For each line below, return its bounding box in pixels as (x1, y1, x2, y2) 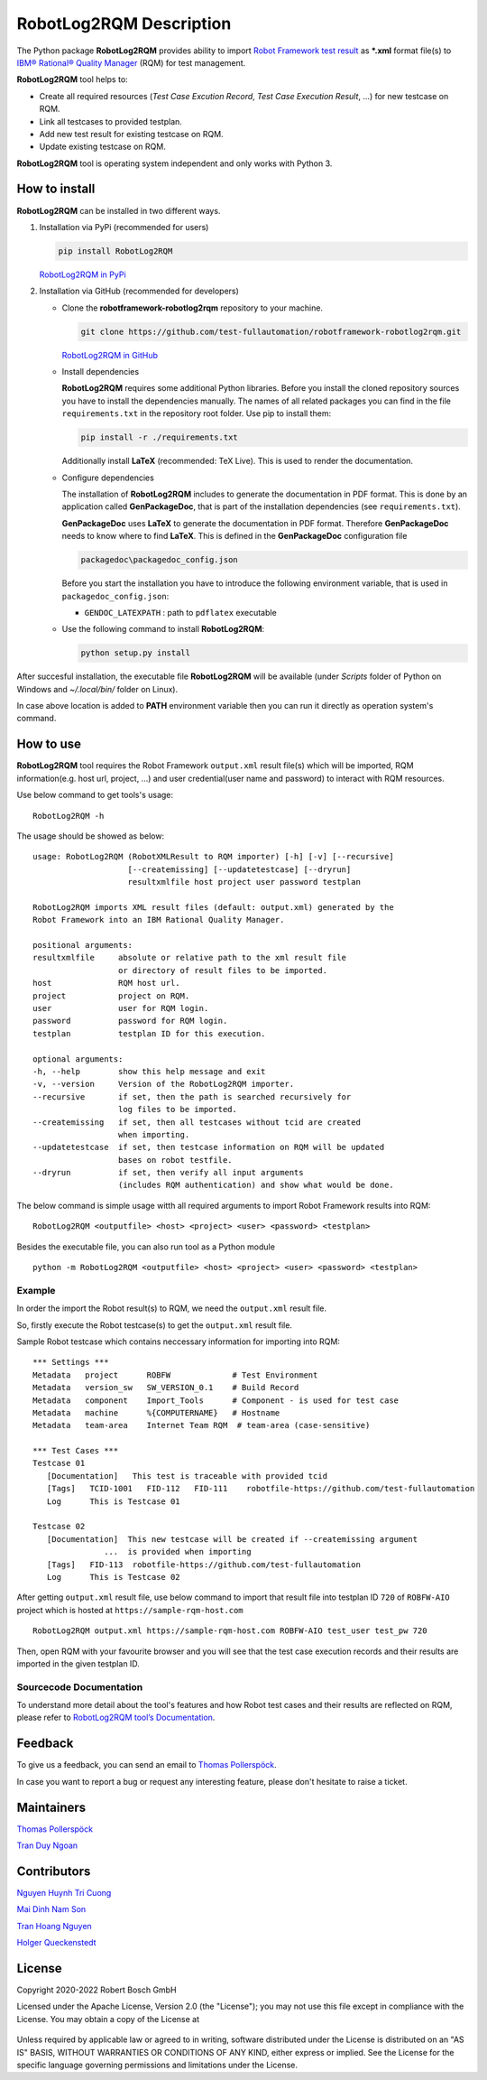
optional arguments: (32, 1054, 124, 1064)
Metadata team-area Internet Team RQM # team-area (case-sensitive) (32, 1420, 371, 1431)
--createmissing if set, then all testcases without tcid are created (32, 1117, 361, 1128)
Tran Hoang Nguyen (16, 1920, 92, 1931)
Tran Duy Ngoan (16, 1840, 78, 1851)
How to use (16, 737, 81, 752)
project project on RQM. (32, 990, 190, 1001)
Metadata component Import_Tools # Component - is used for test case (32, 1395, 400, 1406)
